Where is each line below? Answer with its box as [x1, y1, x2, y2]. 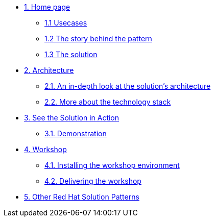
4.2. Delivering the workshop [44, 177, 141, 185]
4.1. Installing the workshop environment [44, 161, 180, 169]
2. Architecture [24, 66, 74, 75]
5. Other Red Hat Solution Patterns [24, 192, 139, 201]
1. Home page [24, 3, 70, 11]
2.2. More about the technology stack [44, 97, 171, 106]
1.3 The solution [44, 50, 98, 59]
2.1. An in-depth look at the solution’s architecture [44, 82, 211, 90]
